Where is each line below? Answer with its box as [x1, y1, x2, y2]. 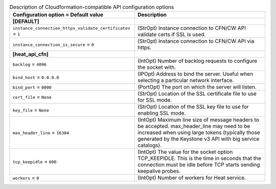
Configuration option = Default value [12, 11, 104, 18]
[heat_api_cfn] [12, 51, 49, 58]
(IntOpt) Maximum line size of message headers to [137, 116, 259, 123]
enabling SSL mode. [137, 110, 186, 117]
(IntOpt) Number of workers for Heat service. [137, 174, 246, 181]
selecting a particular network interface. [137, 77, 234, 84]
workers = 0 [12, 174, 39, 181]
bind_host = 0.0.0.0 [12, 74, 59, 81]
